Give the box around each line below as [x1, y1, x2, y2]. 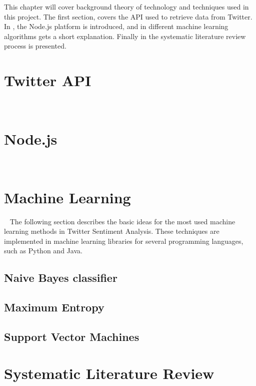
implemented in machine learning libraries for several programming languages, [4, 235, 243, 246]
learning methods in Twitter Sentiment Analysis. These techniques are [4, 226, 219, 236]
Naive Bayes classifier [4, 270, 117, 285]
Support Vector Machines [4, 328, 139, 344]
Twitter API [4, 70, 91, 91]
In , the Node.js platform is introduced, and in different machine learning [4, 21, 228, 32]
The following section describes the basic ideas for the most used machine [9, 216, 235, 226]
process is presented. [4, 41, 66, 51]
